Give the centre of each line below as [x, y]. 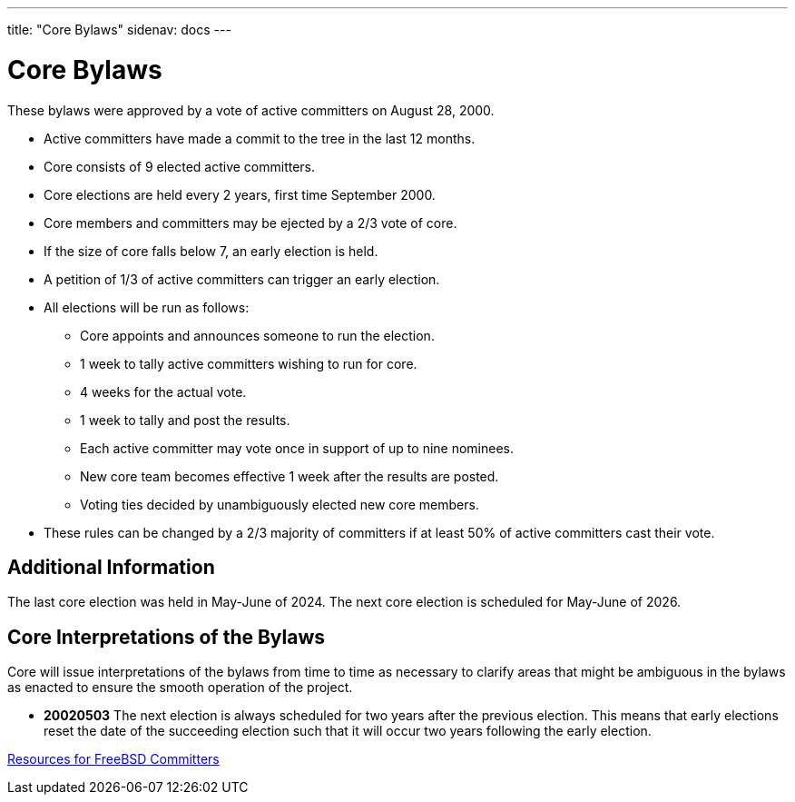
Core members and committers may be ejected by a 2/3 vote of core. [250, 223]
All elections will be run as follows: [147, 307]
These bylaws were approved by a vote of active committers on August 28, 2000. [251, 110]
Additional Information [111, 567]
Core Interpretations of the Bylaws [167, 637]
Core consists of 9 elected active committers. [180, 166]
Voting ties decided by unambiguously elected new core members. [280, 504]
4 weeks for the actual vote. [163, 391]
